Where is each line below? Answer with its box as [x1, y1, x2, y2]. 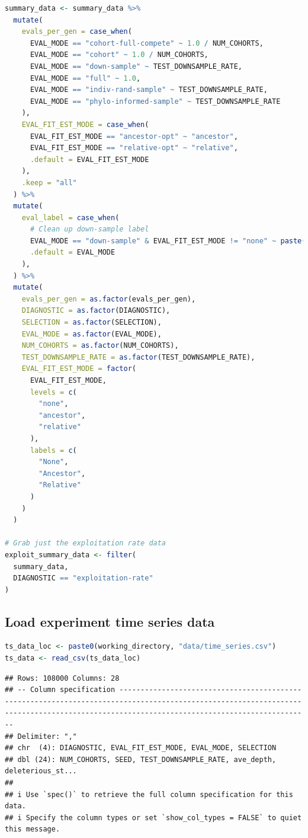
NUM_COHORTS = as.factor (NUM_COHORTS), [21, 341, 179, 350]
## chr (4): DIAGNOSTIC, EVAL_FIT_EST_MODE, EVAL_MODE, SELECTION [5, 744, 277, 753]
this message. [5, 825, 60, 834]
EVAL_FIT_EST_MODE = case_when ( [21, 120, 149, 129]
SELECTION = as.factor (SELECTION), [21, 318, 162, 327]
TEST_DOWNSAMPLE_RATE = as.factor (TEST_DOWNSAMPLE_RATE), [21, 353, 255, 361]
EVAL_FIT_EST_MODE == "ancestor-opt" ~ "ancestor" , [30, 132, 238, 141]
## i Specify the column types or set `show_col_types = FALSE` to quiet [5, 813, 302, 822]
